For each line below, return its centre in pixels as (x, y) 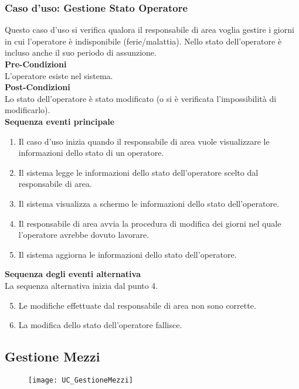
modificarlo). (28, 110)
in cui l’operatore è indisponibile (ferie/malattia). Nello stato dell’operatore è (143, 41)
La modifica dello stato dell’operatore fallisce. (100, 325)
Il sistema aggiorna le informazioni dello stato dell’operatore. (128, 254)
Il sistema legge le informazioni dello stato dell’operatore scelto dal (138, 172)
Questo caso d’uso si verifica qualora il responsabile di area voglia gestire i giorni (149, 30)
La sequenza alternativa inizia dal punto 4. (81, 285)
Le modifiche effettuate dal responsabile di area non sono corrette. (137, 305)
